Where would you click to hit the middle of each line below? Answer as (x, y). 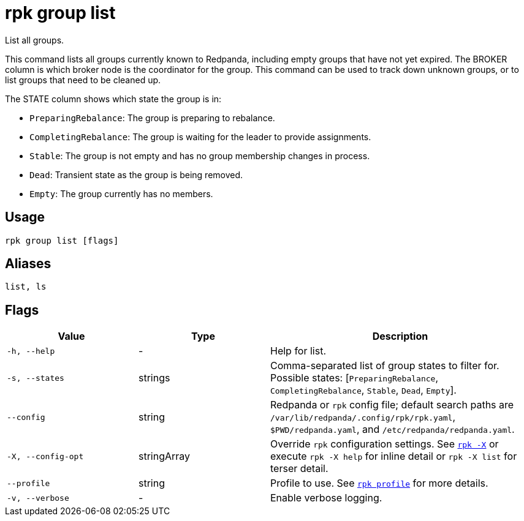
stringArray (165, 456)
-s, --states (36, 378)
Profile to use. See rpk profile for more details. (379, 483)
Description (400, 336)
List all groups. (35, 40)
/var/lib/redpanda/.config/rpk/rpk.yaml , (363, 417)
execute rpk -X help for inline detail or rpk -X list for (394, 456)
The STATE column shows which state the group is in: (113, 99)
